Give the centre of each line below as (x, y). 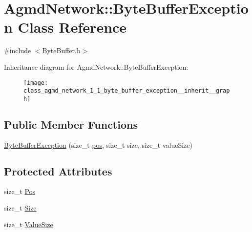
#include (18, 50)
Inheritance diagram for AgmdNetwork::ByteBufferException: (96, 67)
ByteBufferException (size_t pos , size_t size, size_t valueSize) (98, 145)
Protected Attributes (58, 171)
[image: (36, 83)
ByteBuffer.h (61, 50)
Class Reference (72, 27)
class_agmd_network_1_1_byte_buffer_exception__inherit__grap (127, 91)
